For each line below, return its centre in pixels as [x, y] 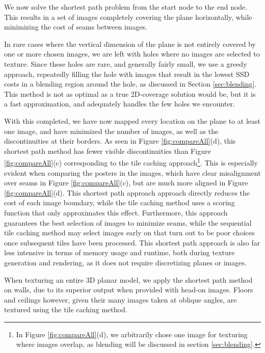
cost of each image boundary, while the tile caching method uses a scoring [120, 202]
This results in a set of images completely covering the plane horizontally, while [128, 17]
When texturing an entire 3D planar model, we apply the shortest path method [128, 279]
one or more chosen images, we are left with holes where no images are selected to [132, 54]
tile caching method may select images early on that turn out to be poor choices [129, 233]
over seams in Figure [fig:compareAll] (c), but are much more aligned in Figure [126, 183]
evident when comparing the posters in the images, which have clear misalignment [132, 172]
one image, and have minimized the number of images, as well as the [111, 131]
